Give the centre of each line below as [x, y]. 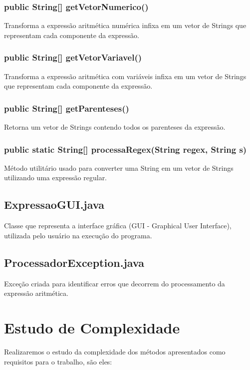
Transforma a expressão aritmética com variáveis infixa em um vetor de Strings [125, 76]
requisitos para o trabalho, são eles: [58, 361]
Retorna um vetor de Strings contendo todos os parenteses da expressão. [115, 127]
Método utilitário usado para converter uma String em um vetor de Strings [119, 167]
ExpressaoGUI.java [54, 205]
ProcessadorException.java [74, 262]
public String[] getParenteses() [67, 108]
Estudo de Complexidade [92, 327]
